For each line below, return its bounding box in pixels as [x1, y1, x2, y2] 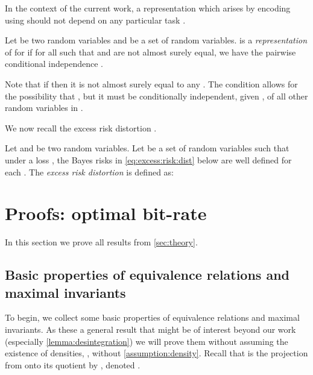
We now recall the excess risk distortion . [5, 121, 157, 134]
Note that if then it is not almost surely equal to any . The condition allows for [5, 77, 298, 90]
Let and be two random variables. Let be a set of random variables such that [5, 142, 289, 154]
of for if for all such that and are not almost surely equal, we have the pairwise [5, 45, 296, 58]
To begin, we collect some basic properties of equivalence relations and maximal [5, 311, 300, 324]
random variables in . [5, 101, 83, 114]
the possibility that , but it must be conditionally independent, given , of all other [5, 89, 308, 102]
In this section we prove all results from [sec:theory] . [5, 236, 198, 248]
